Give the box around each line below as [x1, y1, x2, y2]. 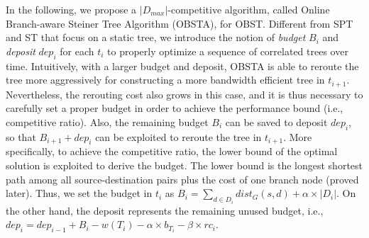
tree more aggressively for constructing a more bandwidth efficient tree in [6, 72, 325, 87]
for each [60, 43, 94, 58]
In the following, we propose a [6, 2, 137, 16]
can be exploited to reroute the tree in [95, 129, 262, 144]
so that [6, 129, 36, 144]
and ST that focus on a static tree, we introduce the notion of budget [6, 30, 306, 45]
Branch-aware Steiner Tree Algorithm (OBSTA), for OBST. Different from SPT [6, 16, 353, 30]
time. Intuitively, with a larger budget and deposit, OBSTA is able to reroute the [6, 58, 359, 73]
